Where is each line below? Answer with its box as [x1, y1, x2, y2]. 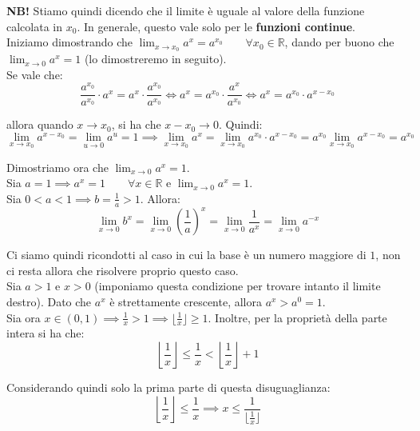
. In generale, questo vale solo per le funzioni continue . [77, 18, 355, 34]
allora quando [6, 116, 73, 133]
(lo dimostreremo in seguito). [84, 50, 227, 67]
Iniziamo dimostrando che [6, 34, 133, 50]
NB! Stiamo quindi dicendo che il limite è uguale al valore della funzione [6, 2, 365, 18]
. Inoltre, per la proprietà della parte [208, 309, 387, 325]
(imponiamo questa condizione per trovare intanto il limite [94, 277, 381, 294]
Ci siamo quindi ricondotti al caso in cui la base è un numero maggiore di [6, 246, 367, 263]
